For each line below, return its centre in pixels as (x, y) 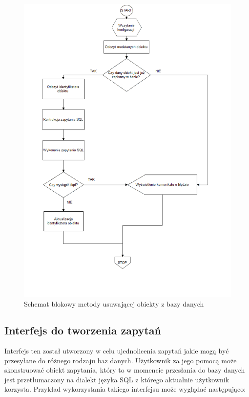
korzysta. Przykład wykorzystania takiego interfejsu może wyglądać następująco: (125, 389)
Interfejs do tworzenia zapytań (83, 330)
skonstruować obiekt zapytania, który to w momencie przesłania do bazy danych (125, 370)
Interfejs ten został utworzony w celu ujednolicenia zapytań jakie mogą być (117, 351)
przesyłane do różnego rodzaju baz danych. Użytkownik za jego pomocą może (121, 360)
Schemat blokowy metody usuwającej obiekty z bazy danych (114, 304)
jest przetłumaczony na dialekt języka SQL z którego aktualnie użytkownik (117, 379)
